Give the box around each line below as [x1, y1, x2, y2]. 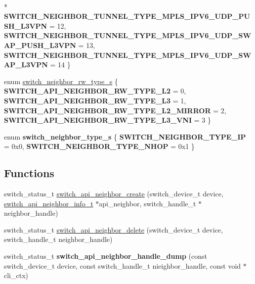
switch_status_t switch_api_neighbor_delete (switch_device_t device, [4, 224, 223, 235]
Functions [4, 165, 54, 181]
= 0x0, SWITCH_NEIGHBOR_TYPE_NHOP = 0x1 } [4, 141, 195, 151]
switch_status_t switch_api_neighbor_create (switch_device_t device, [4, 189, 223, 199]
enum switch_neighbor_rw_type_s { [4, 76, 118, 86]
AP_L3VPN [4, 59, 48, 70]
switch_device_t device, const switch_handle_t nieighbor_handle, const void [4, 260, 241, 271]
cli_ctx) [4, 270, 28, 281]
